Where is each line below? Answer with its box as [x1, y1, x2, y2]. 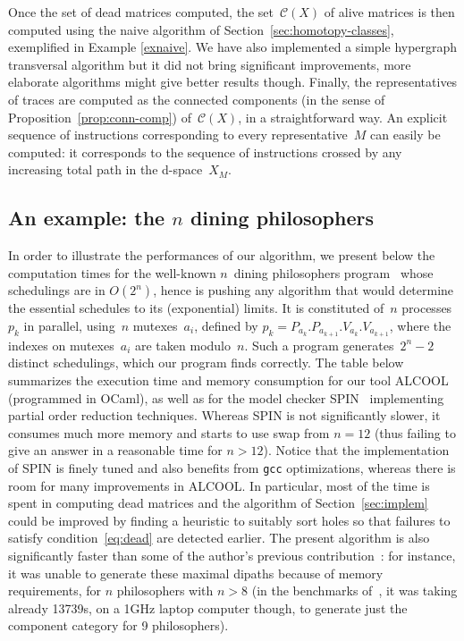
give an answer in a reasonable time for [8, 441, 223, 460]
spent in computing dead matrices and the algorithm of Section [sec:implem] [8, 493, 428, 512]
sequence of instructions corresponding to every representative [8, 125, 348, 144]
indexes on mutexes [8, 335, 114, 354]
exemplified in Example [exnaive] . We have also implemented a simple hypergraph [8, 38, 458, 56]
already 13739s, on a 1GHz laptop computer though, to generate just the [8, 598, 408, 617]
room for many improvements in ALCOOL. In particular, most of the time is [8, 476, 430, 494]
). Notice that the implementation [263, 441, 450, 460]
